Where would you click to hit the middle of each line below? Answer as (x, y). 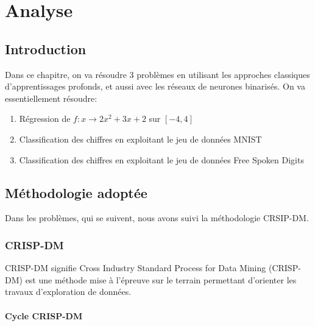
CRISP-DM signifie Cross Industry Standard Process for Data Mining (136, 268)
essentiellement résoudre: (51, 98)
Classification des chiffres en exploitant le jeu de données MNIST (140, 139)
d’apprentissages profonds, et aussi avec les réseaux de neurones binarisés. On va (155, 86)
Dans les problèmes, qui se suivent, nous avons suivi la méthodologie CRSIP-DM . (157, 218)
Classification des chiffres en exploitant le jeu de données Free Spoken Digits (161, 159)
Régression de (45, 119)
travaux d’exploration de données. (68, 292)
